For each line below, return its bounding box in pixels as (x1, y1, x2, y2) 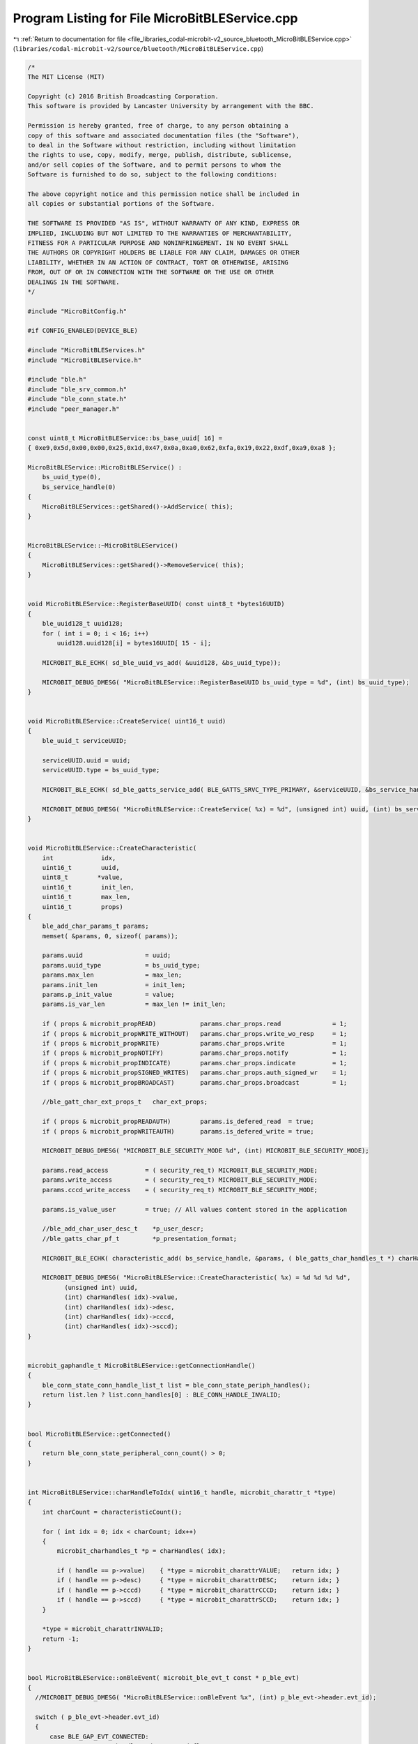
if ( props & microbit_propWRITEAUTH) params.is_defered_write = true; (42, 1127, 315, 1135)
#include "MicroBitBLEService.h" (27, 356, 142, 364)
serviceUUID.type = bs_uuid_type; (42, 766, 160, 774)
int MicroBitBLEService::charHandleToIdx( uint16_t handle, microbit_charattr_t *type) (27, 1488, 336, 1496)
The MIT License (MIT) (27, 73, 105, 81)
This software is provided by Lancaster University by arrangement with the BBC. (27, 102, 315, 110)
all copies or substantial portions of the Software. (27, 200, 215, 208)
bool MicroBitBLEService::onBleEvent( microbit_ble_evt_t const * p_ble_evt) (27, 1674, 300, 1682)
